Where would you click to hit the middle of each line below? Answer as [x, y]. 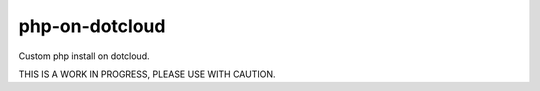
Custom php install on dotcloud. [84, 56]
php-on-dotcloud [92, 26]
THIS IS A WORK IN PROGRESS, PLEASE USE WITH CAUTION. [147, 74]
